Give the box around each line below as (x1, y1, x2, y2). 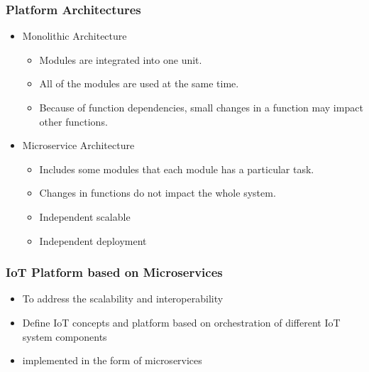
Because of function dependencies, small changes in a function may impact (39, 100, 363, 114)
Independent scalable (39, 209, 131, 224)
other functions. (39, 114, 108, 128)
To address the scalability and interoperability (22, 291, 224, 306)
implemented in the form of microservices (22, 353, 202, 368)
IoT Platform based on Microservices (6, 263, 223, 281)
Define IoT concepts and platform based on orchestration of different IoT (22, 314, 341, 329)
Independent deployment (39, 233, 147, 248)
